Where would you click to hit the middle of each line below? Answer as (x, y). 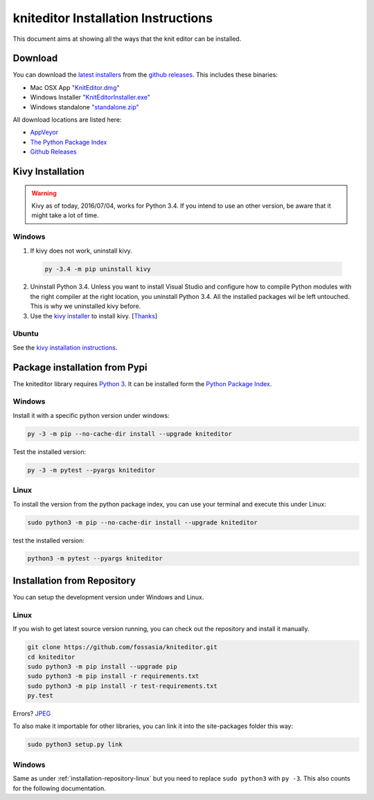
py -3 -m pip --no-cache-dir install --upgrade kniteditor (130, 434)
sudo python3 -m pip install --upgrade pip (103, 666)
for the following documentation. (60, 788)
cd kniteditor (51, 657)
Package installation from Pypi (80, 367)
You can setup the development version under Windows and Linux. (108, 597)
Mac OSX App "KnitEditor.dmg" (75, 87)
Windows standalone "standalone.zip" (85, 107)
